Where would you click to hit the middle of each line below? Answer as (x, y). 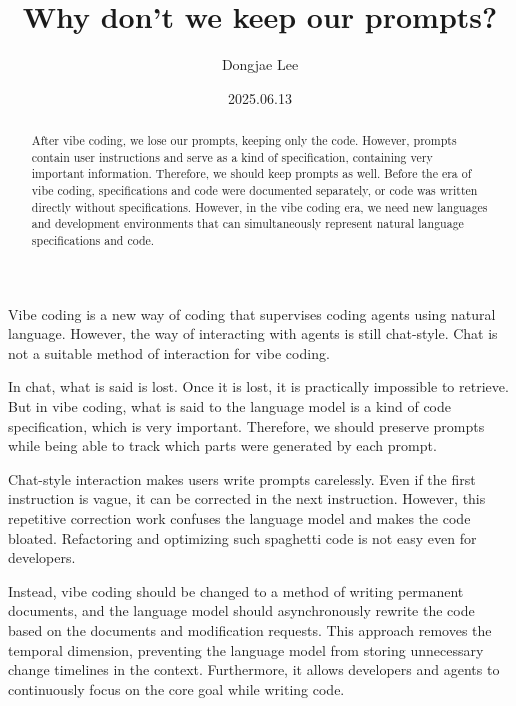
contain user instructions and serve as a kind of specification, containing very (232, 156)
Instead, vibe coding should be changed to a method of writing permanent (236, 590)
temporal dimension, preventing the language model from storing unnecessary (246, 649)
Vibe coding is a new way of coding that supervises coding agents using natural (252, 313)
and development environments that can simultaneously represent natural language (247, 223)
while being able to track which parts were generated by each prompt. (222, 445)
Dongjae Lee (260, 64)
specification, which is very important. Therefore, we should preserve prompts (246, 425)
